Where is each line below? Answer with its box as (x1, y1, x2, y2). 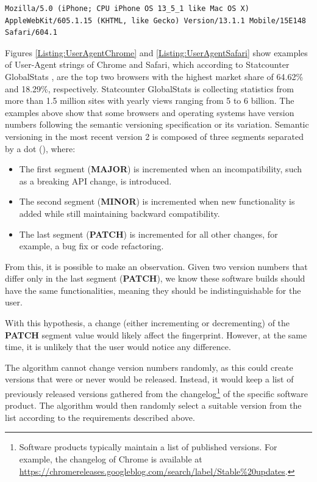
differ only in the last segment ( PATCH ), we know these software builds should (5, 272, 305, 285)
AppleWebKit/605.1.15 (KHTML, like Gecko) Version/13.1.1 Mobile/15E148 (5, 16, 306, 25)
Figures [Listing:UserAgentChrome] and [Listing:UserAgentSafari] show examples (5, 46, 308, 59)
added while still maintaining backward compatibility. (19, 206, 220, 219)
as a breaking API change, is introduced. (19, 174, 172, 187)
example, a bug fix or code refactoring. (19, 239, 164, 252)
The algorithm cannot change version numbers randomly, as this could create (5, 360, 293, 373)
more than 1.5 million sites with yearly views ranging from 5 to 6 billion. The (5, 94, 294, 107)
